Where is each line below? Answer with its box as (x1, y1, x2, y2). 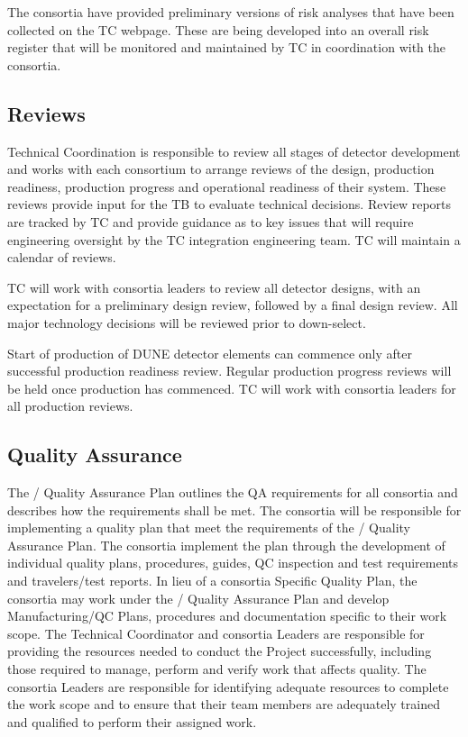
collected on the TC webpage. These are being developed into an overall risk (7, 20, 429, 39)
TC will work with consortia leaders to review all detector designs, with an (7, 278, 421, 296)
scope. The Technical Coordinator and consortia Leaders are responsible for (7, 623, 425, 642)
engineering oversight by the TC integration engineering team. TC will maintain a (7, 230, 461, 249)
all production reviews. (7, 396, 133, 415)
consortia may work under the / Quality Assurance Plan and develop (7, 588, 390, 607)
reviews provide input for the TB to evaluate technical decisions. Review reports (7, 195, 452, 214)
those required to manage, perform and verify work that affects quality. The (7, 660, 427, 678)
